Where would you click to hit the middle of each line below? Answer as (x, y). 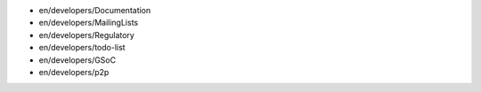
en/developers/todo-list (82, 48)
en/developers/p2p (74, 72)
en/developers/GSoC (77, 60)
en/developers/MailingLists (88, 23)
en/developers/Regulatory (87, 34)
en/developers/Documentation (95, 10)
